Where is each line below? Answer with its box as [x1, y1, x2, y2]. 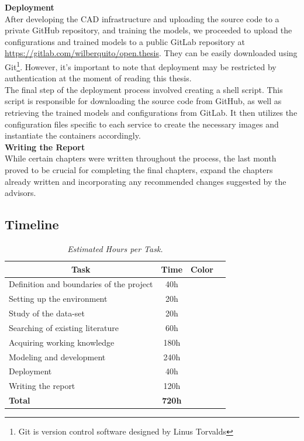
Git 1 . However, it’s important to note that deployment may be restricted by [5, 58, 277, 73]
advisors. [5, 187, 36, 199]
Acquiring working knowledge [9, 336, 115, 348]
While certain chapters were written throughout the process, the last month [5, 152, 277, 164]
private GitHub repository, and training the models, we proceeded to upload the [5, 24, 292, 36]
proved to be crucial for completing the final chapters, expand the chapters [5, 163, 273, 175]
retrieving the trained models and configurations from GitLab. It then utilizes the [5, 106, 298, 118]
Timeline [5, 215, 59, 233]
